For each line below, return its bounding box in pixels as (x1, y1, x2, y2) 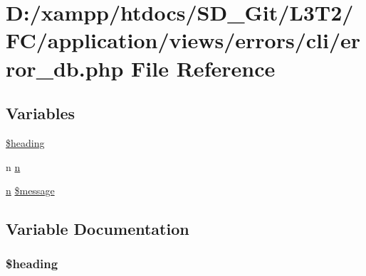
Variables (6, 102, 75, 124)
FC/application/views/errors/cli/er (6, 26, 361, 55)
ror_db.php (6, 53, 124, 82)
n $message (6, 183, 55, 198)
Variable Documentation (6, 218, 189, 240)
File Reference (131, 53, 276, 82)
